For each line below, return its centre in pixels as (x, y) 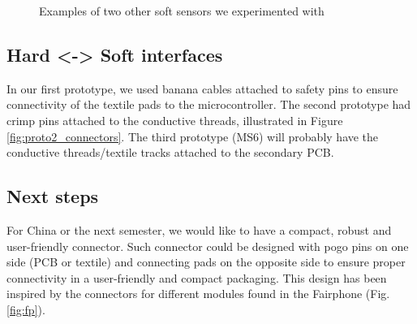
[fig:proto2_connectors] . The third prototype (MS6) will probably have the (193, 136)
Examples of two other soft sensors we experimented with (182, 11)
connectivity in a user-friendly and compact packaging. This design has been (197, 277)
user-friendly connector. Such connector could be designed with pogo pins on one (208, 246)
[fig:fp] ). (26, 309)
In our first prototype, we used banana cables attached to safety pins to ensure (202, 88)
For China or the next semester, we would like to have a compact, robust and (199, 229)
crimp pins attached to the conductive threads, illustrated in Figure (175, 120)
